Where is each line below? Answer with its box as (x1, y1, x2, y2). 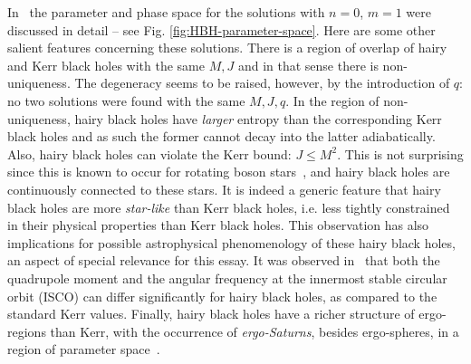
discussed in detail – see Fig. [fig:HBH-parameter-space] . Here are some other (7, 20, 436, 39)
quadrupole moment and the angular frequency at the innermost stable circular (7, 268, 447, 287)
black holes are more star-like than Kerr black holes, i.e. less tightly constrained (7, 197, 450, 216)
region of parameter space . (7, 340, 160, 359)
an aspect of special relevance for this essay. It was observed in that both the (7, 251, 440, 270)
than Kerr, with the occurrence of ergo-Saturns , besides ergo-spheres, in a (50, 321, 459, 340)
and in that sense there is (237, 55, 379, 74)
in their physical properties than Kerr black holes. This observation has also (7, 216, 429, 235)
